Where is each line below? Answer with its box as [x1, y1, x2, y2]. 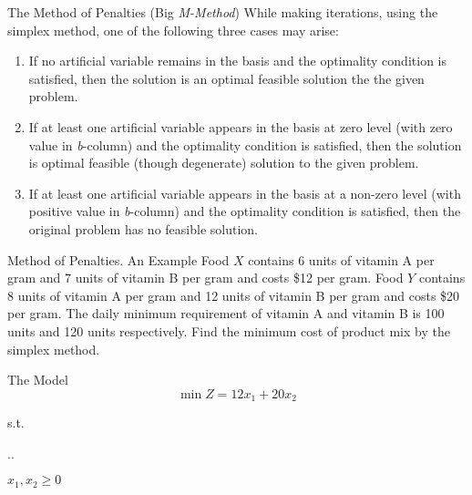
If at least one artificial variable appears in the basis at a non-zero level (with [28, 183, 461, 202]
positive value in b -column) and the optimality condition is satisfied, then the [28, 201, 461, 221]
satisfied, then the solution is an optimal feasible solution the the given [28, 68, 425, 88]
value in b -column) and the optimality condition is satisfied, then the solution [28, 135, 462, 154]
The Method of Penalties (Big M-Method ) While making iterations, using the [7, 3, 438, 21]
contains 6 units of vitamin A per [248, 250, 435, 269]
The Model [7, 370, 68, 389]
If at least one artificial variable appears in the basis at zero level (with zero [28, 117, 453, 136]
